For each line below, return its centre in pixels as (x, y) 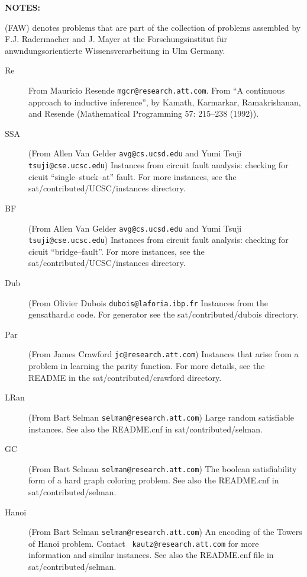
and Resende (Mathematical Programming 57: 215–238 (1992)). (144, 113)
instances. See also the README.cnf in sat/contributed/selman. (146, 429)
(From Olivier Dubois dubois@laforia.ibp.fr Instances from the (148, 302)
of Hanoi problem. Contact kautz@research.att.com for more (144, 543)
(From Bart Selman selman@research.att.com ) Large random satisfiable (161, 417)
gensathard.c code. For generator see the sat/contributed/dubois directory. (164, 314)
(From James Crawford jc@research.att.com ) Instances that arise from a (164, 354)
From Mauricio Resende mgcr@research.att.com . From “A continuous (157, 90)
